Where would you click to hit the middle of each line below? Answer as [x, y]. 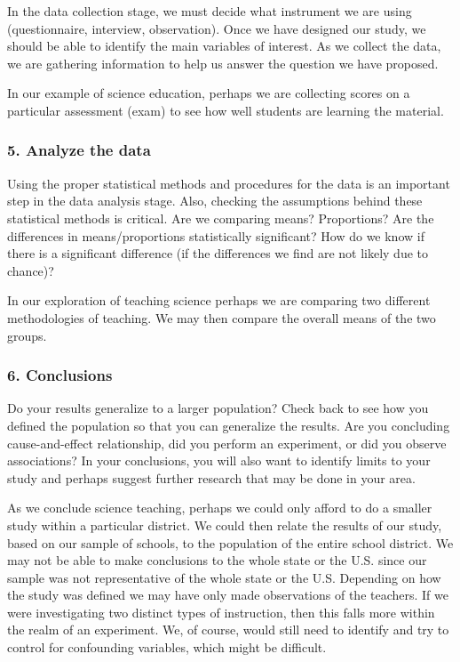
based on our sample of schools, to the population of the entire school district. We [230, 542]
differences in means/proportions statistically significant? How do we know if [216, 235]
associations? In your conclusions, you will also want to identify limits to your [219, 460]
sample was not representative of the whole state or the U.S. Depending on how [224, 577]
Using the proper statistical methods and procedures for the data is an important [229, 183]
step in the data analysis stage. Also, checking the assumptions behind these [215, 201]
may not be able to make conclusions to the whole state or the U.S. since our [217, 560]
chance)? [31, 270]
